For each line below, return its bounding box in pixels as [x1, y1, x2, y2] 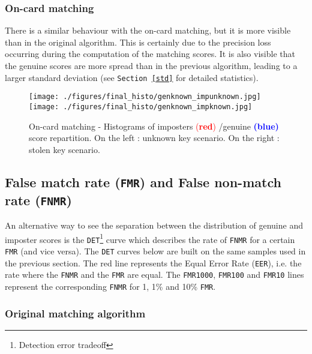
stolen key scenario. [29, 143, 100, 155]
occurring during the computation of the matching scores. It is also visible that [5, 47, 295, 60]
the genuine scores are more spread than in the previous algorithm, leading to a [5, 59, 298, 71]
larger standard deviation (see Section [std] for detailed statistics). [5, 71, 259, 83]
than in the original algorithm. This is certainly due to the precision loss [5, 35, 271, 48]
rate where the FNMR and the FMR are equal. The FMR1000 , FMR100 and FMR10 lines [5, 268, 304, 281]
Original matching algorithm [5, 305, 146, 320]
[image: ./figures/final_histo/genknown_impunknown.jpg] [29, 92, 261, 101]
